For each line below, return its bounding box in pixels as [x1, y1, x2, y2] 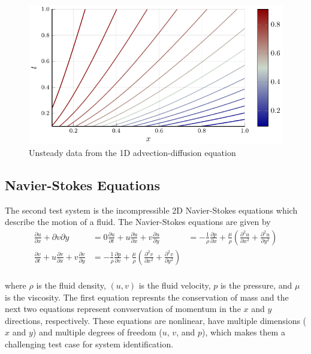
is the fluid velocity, [138, 279, 211, 292]
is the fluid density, [36, 279, 106, 292]
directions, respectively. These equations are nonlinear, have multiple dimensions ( [5, 314, 307, 326]
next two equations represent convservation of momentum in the [5, 302, 241, 315]
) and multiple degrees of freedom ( [32, 326, 162, 338]
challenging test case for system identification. [5, 338, 174, 350]
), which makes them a [202, 326, 285, 338]
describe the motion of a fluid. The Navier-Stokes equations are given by [5, 215, 271, 228]
